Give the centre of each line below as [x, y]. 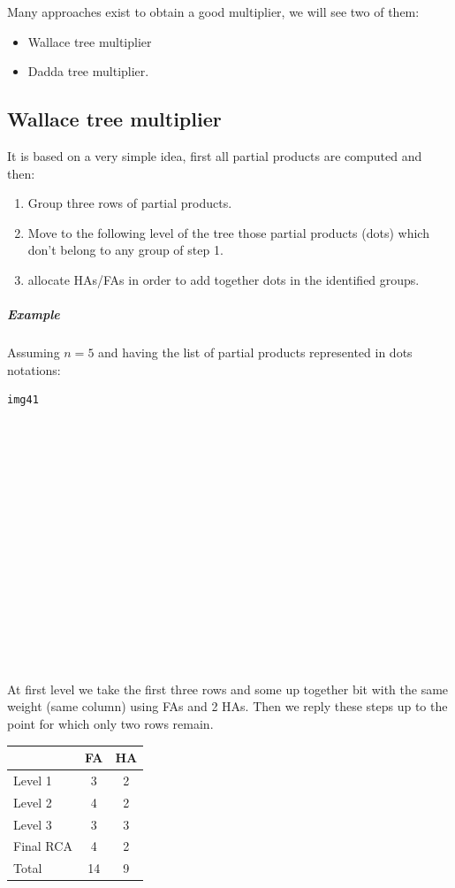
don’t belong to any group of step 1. [125, 250]
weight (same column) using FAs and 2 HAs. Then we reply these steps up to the [227, 706]
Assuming [34, 352]
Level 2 [33, 802]
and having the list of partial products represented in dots [255, 352]
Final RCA [43, 846]
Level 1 [33, 780]
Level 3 [33, 824]
